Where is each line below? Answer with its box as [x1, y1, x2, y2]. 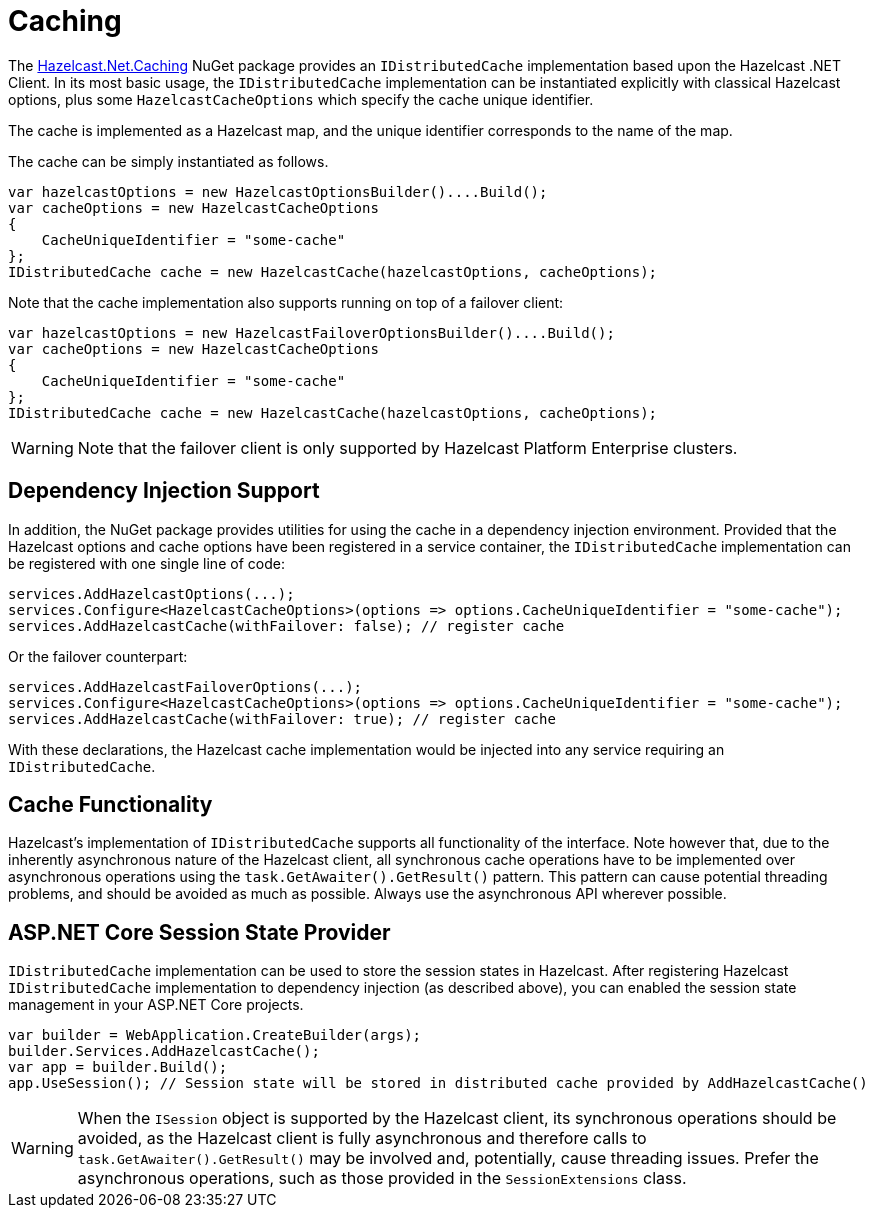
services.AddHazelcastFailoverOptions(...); [8, 678, 363, 695]
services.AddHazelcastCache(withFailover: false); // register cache [8, 617, 565, 634]
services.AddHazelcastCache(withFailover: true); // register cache [8, 710, 556, 727]
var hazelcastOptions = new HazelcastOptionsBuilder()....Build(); [8, 183, 548, 200]
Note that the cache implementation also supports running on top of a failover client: [8, 293, 564, 311]
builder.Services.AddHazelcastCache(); [8, 1043, 320, 1060]
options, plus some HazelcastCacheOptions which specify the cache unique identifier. [8, 90, 594, 108]
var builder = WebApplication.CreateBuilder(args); [8, 1027, 422, 1044]
